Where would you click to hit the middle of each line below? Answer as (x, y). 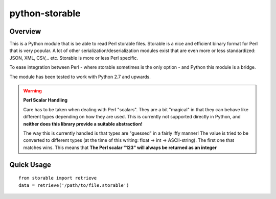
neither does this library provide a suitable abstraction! (83, 124)
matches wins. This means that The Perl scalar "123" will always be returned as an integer (120, 147)
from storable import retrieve (58, 178)
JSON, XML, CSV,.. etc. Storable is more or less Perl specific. (74, 58)
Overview (25, 31)
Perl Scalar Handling (45, 100)
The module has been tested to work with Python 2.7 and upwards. (80, 77)
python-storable (45, 13)
